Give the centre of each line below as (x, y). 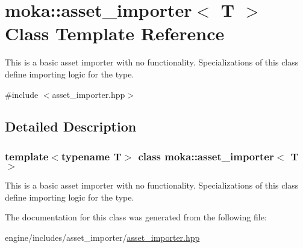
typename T (91, 156)
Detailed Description (71, 126)
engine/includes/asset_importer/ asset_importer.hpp (102, 237)
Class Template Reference (115, 33)
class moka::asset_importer (206, 156)
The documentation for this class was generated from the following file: (136, 217)
